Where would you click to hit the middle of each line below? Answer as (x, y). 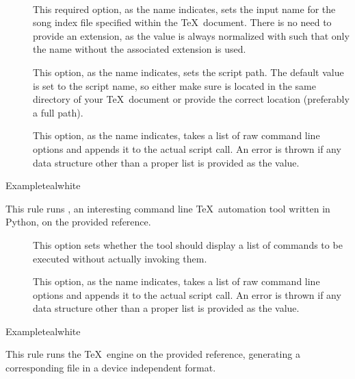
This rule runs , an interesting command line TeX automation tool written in (168, 208)
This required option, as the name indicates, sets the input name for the (184, 9)
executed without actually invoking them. (120, 258)
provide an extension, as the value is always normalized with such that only (191, 35)
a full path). (58, 112)
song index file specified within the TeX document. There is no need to (182, 22)
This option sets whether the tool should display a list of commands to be (188, 244)
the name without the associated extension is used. (140, 49)
